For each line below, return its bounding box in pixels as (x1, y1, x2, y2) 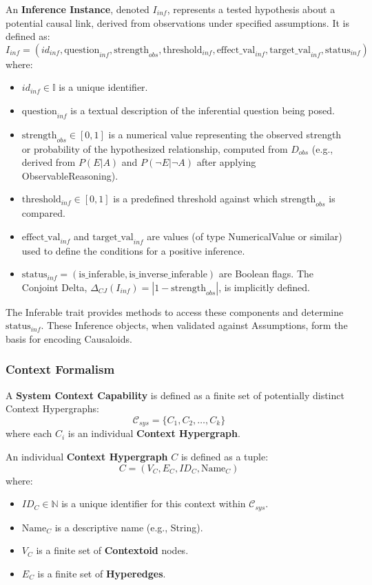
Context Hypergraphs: (6, 401, 99, 416)
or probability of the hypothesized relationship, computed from (21, 141, 288, 156)
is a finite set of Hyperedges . (37, 566, 166, 580)
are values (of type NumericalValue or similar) (147, 228, 342, 243)
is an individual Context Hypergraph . (68, 426, 240, 440)
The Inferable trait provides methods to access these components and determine (6, 304, 344, 319)
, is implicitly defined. (218, 279, 310, 294)
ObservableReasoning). (21, 168, 118, 182)
